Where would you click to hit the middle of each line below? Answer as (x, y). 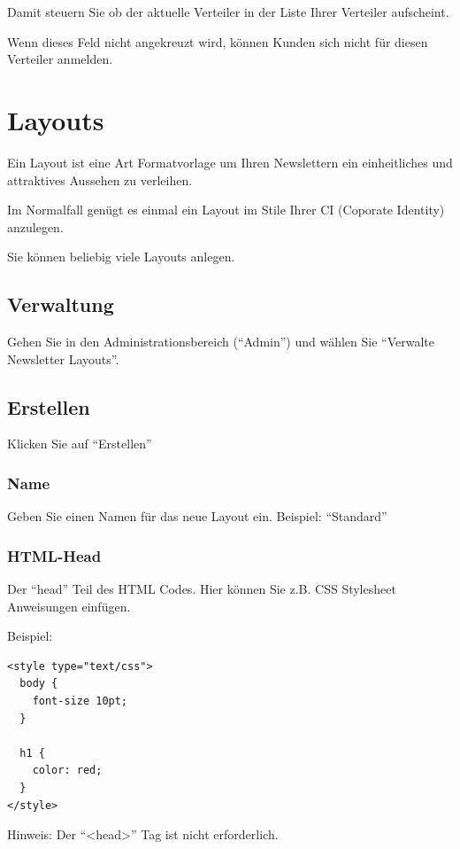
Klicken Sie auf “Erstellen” (80, 444)
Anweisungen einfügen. (69, 606)
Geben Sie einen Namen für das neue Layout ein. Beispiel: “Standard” (197, 516)
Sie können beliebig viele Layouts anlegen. (121, 257)
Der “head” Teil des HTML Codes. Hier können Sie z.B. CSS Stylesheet (202, 589)
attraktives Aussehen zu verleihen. (100, 179)
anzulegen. (35, 226)
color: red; (67, 771)
